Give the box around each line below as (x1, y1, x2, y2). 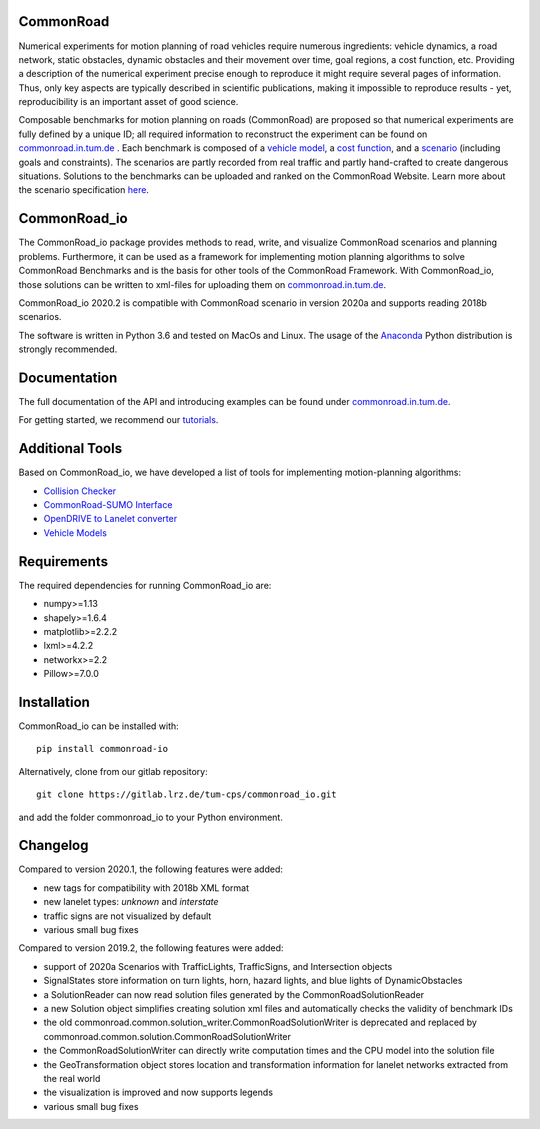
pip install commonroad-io (36, 743, 169, 755)
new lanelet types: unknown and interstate (43, 896, 219, 908)
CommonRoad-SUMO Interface (43, 499, 173, 511)
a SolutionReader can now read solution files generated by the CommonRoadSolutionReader (43, 988, 425, 1000)
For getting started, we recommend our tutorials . (18, 414, 219, 426)
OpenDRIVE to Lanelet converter (43, 513, 178, 525)
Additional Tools (18, 440, 123, 457)
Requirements (18, 553, 109, 570)
